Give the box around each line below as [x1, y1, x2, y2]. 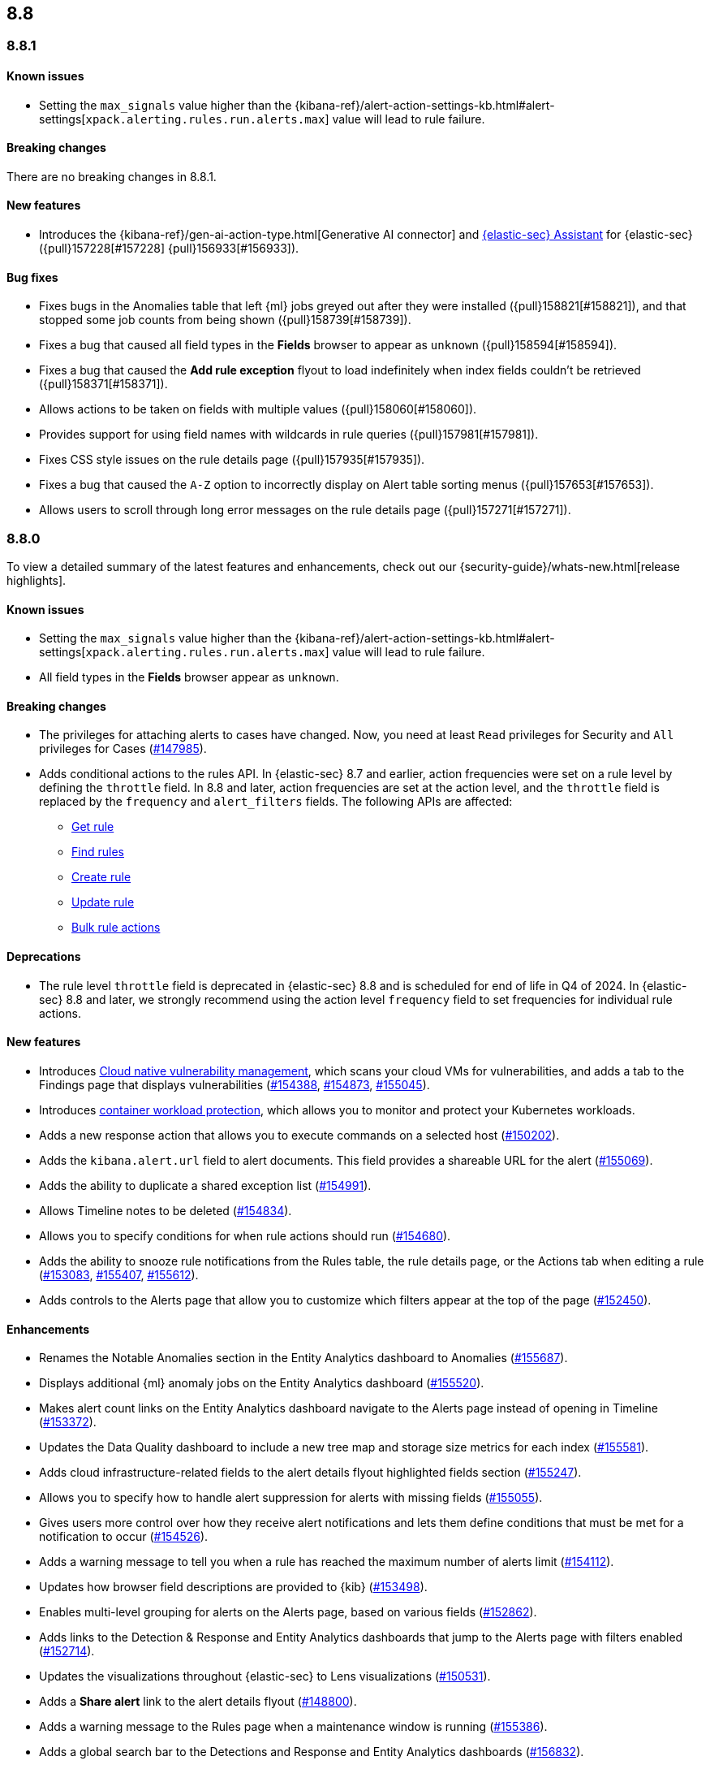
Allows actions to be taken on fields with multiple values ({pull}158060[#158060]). [39, 402, 477, 417]
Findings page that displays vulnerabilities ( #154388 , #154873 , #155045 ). [39, 1077, 430, 1092]
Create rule [71, 870, 131, 885]
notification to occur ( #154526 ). [39, 1529, 209, 1544]
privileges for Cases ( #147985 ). [39, 742, 207, 756]
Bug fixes [6, 270, 58, 284]
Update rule [71, 895, 135, 910]
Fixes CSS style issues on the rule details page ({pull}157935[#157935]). [39, 452, 425, 467]
